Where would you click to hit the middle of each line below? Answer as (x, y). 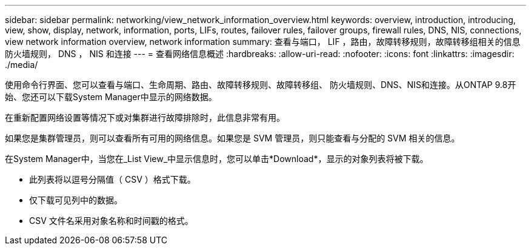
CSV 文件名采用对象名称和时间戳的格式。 (111, 221)
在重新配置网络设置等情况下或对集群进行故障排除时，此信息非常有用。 (145, 117)
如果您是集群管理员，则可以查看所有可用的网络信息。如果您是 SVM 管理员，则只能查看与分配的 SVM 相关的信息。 (232, 138)
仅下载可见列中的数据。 (76, 200)
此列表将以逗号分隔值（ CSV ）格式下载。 (112, 179)
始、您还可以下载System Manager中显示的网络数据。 (111, 97)
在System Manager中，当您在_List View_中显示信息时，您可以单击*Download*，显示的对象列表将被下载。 (217, 159)
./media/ (22, 65)
